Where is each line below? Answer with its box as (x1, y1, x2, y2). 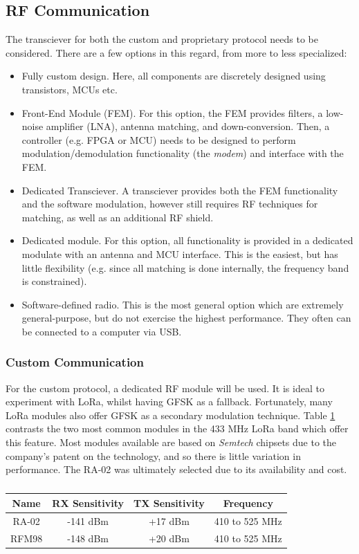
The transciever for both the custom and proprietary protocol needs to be (6, 32, 319, 46)
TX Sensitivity (134, 495, 205, 510)
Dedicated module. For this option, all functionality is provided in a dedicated (21, 233, 353, 248)
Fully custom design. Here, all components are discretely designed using (21, 68, 326, 83)
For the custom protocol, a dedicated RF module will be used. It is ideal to (6, 380, 324, 395)
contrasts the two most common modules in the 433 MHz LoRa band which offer (6, 421, 349, 436)
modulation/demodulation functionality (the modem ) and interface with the (21, 146, 344, 160)
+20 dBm (148, 530, 190, 545)
